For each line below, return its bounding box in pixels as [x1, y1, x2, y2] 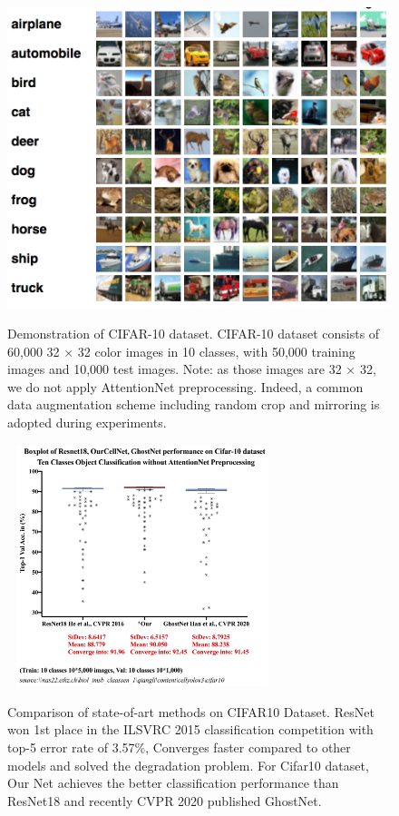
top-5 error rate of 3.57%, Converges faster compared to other [7, 738, 351, 757]
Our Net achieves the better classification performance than [7, 773, 339, 792]
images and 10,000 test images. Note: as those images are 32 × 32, [7, 359, 376, 379]
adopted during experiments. [7, 413, 167, 432]
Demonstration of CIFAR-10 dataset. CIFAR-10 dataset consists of [7, 324, 380, 343]
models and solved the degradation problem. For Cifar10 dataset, [7, 755, 369, 774]
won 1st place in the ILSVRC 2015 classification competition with [7, 720, 374, 739]
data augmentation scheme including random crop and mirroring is [7, 395, 380, 414]
